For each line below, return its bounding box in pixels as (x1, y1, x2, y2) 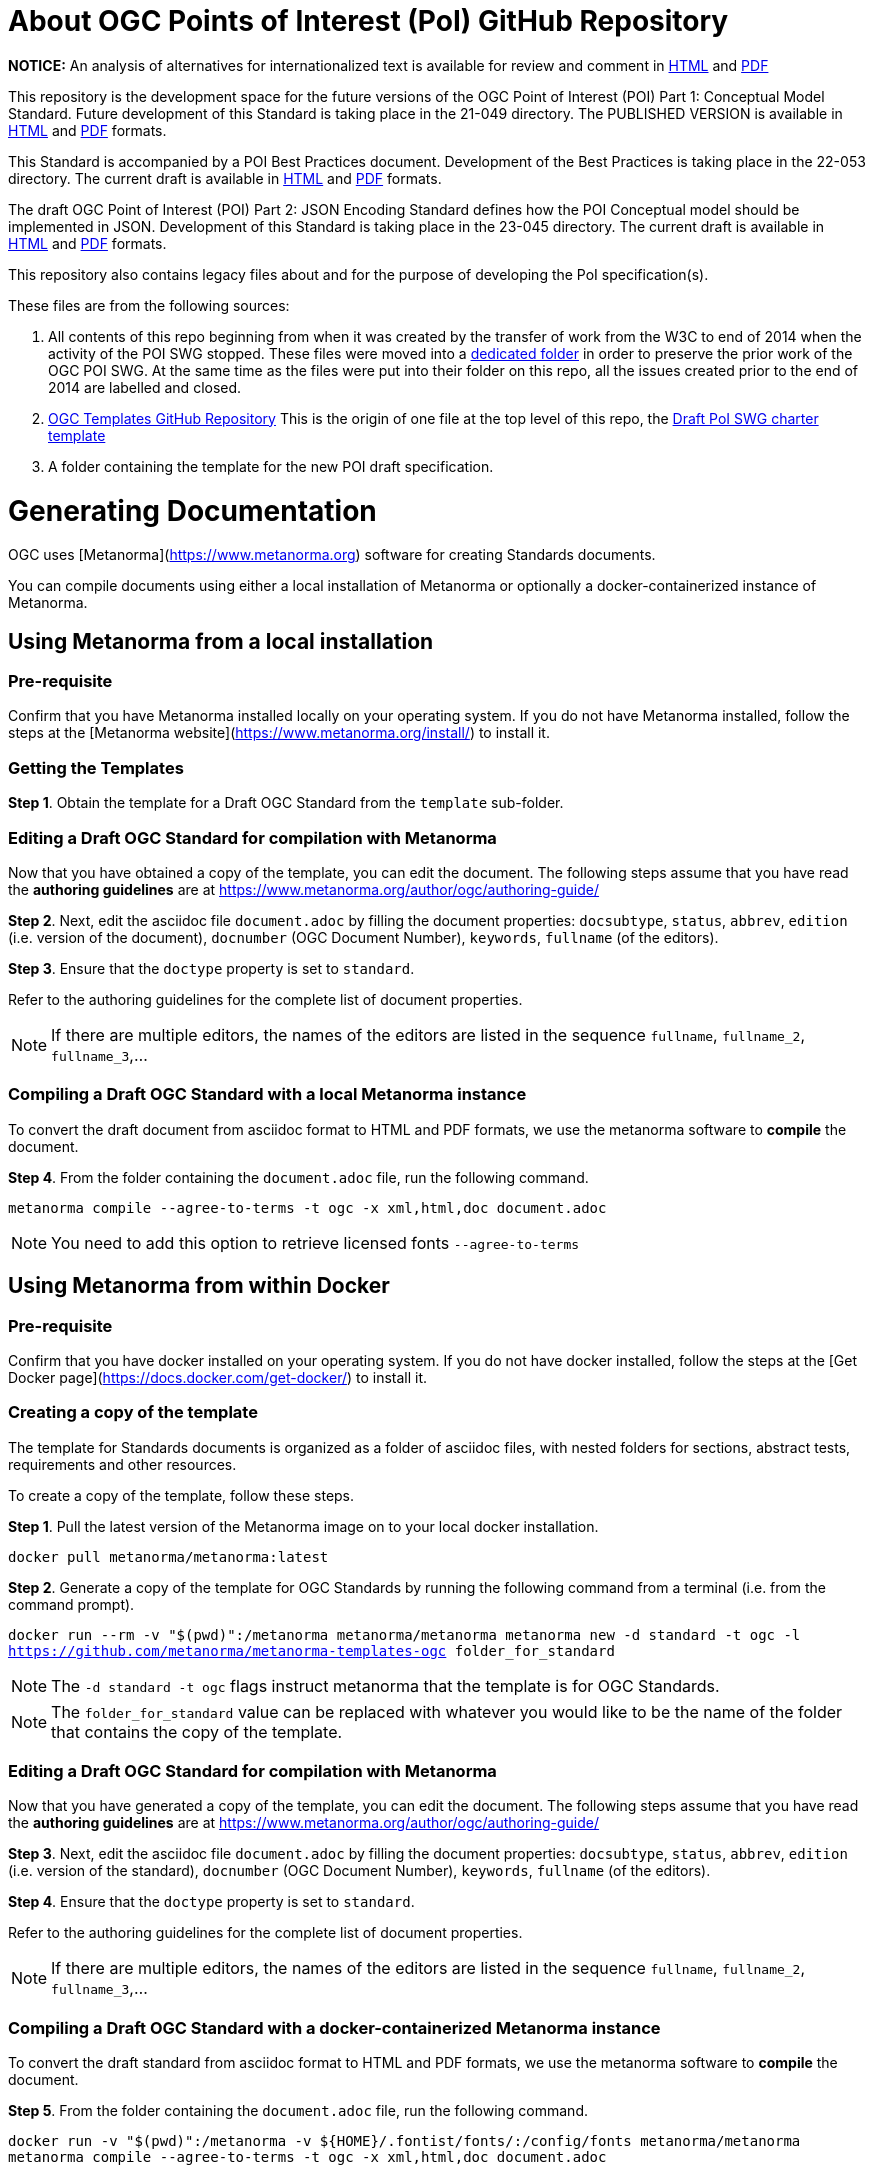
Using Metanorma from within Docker (8, 1273, 390, 1299)
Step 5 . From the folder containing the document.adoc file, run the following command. (8, 2102, 588, 2120)
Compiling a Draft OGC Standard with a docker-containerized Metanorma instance (8, 2017, 661, 2038)
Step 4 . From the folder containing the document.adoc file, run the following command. (8, 1168, 589, 1186)
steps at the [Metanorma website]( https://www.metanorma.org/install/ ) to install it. (8, 724, 550, 742)
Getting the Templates (8, 757, 184, 778)
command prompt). (8, 1595, 135, 1613)
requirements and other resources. (8, 1455, 237, 1473)
